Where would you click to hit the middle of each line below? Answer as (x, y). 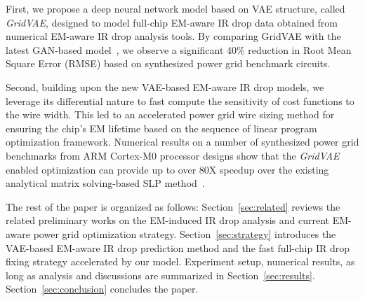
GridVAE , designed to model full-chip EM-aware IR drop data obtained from (172, 22)
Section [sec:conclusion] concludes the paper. (102, 289)
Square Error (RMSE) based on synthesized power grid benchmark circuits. (168, 63)
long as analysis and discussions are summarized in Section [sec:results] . (160, 275)
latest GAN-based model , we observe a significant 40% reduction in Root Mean (179, 49)
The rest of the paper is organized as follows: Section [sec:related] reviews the (173, 206)
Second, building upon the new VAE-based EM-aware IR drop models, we (165, 86)
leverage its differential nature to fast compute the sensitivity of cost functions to (180, 100)
